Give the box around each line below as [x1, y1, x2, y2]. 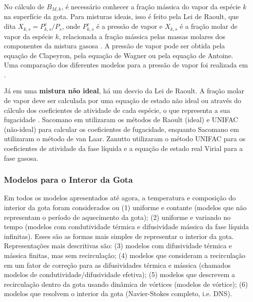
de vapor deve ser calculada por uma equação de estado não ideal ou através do [4, 95, 241, 106]
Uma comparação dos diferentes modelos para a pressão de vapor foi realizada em [4, 60, 248, 70]
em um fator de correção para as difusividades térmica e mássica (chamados [4, 259, 231, 270]
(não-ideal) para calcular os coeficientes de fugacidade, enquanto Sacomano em [4, 124, 239, 134]
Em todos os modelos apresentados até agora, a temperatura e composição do [4, 193, 236, 203]
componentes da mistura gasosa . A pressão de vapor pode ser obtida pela [4, 41, 225, 51]
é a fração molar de [180, 21, 238, 31]
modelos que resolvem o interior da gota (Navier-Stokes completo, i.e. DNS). [4, 288, 232, 299]
